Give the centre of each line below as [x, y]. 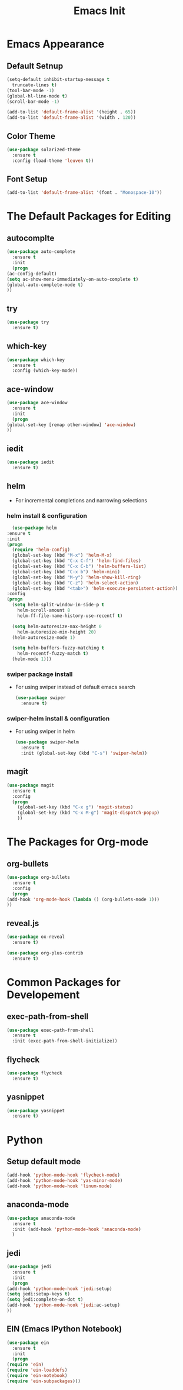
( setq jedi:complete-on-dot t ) [45, 1300]
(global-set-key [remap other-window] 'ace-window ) [71, 425]
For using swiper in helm [45, 732]
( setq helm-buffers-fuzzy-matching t [58, 648]
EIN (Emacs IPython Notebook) [64, 1329]
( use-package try [28, 322]
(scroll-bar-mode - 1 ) [33, 102]
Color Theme [31, 136]
